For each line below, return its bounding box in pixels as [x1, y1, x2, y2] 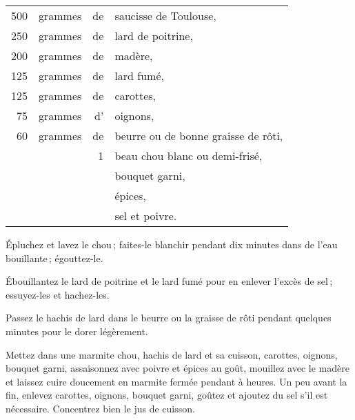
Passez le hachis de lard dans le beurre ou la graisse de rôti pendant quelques [6, 310, 332, 325]
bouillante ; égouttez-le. [6, 250, 103, 265]
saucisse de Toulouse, [114, 8, 216, 23]
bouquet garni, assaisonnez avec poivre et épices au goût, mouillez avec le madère [6, 361, 349, 375]
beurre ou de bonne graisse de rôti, [114, 128, 283, 143]
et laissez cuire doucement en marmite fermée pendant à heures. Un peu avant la [6, 374, 347, 388]
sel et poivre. [114, 208, 177, 223]
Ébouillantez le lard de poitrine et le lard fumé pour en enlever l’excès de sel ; [6, 274, 333, 288]
